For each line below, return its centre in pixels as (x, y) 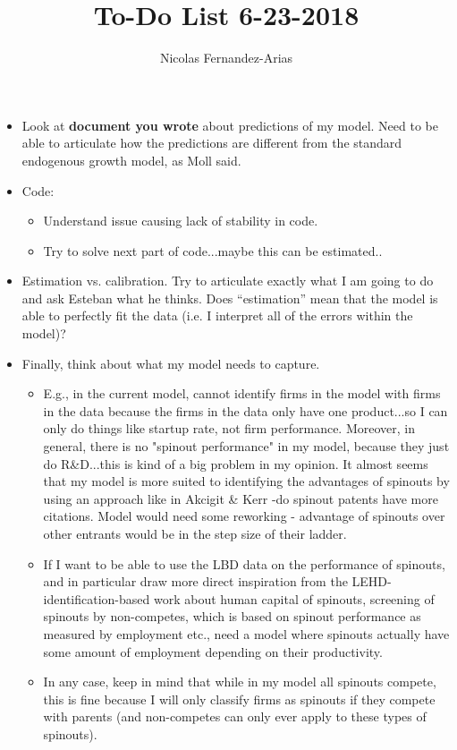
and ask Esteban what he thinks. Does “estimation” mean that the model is (230, 298)
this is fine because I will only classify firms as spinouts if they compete (239, 699)
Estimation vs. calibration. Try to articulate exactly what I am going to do (228, 281)
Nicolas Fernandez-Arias (226, 58)
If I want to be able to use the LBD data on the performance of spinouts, (244, 563)
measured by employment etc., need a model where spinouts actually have (246, 633)
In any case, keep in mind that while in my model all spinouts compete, (240, 682)
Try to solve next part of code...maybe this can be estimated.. (213, 250)
